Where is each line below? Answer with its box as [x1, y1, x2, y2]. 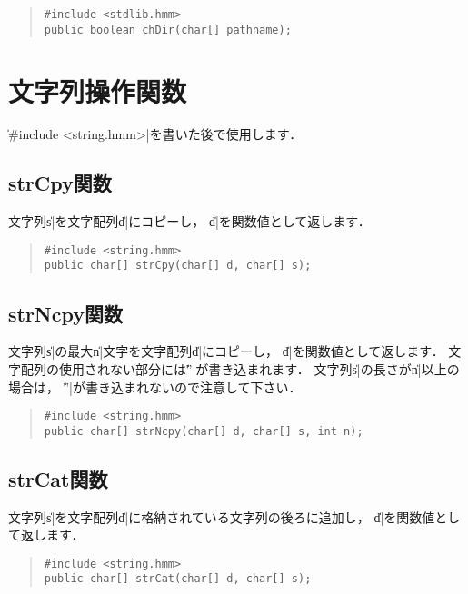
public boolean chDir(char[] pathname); [44, 23, 292, 36]
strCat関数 [8, 464, 108, 492]
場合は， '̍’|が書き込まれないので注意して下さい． [8, 377, 302, 396]
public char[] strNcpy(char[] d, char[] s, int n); [44, 424, 363, 438]
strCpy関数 [8, 169, 112, 197]
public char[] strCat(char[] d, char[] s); [44, 572, 312, 586]
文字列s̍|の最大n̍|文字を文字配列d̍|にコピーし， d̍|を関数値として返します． [8, 342, 444, 361]
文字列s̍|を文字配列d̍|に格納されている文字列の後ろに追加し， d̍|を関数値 [8, 507, 435, 526]
